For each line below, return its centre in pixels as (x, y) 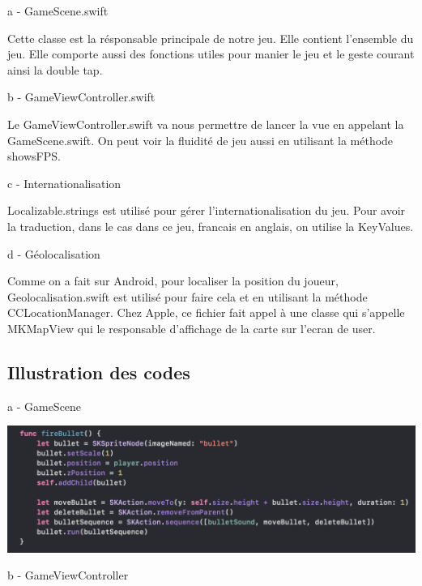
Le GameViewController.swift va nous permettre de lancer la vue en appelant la (206, 124)
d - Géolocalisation (54, 253)
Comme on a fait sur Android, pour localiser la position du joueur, (173, 281)
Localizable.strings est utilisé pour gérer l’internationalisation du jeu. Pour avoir (207, 210)
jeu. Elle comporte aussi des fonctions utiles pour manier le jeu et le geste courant (211, 54)
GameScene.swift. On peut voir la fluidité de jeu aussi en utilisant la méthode (200, 140)
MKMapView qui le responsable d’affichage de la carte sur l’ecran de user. (192, 328)
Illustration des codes (99, 372)
